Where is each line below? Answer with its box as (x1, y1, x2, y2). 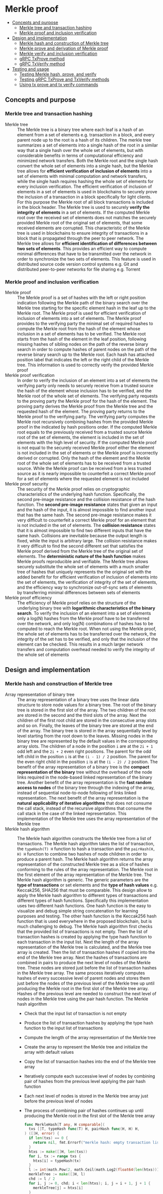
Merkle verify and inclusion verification (19, 50, 98, 56)
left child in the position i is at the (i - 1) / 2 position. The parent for (17, 753, 158, 759)
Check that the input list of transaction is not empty (24, 1010, 127, 1016)
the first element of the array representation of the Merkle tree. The (17, 872, 152, 877)
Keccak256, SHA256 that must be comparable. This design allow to (17, 887, 152, 893)
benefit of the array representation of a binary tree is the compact (17, 764, 149, 770)
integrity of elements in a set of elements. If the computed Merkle (17, 209, 150, 215)
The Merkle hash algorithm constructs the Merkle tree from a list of (17, 835, 151, 841)
